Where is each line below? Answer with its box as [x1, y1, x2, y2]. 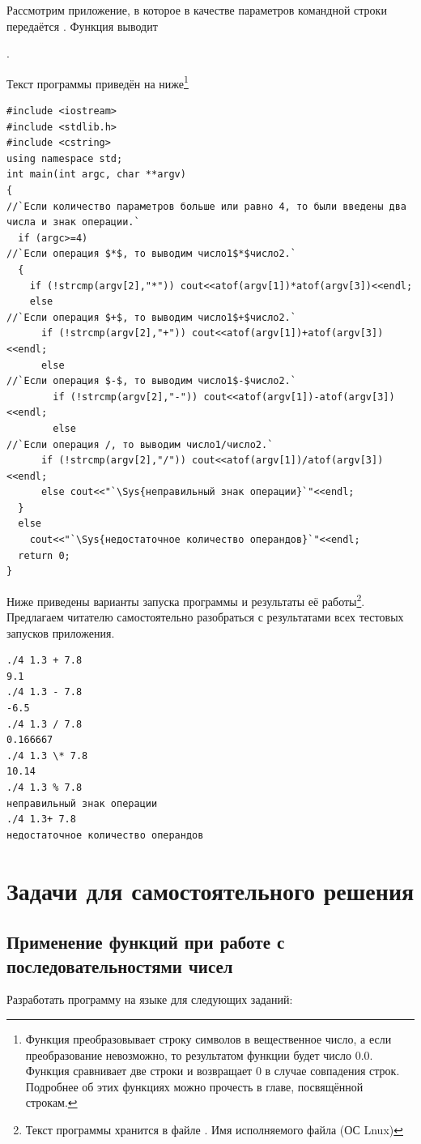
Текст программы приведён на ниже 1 [6, 72, 189, 92]
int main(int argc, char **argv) [6, 169, 186, 181]
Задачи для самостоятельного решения [6, 873, 415, 907]
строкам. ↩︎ [25, 1094, 78, 1111]
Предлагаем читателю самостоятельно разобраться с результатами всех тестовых [6, 608, 404, 625]
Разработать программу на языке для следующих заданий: [6, 991, 293, 1008]
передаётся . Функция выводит [6, 17, 158, 34]
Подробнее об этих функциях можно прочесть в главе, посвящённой [25, 1078, 364, 1095]
